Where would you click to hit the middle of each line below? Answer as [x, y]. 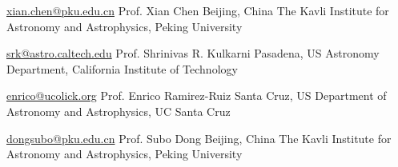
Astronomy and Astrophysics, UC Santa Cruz [119, 111]
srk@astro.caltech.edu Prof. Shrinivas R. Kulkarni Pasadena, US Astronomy [193, 53]
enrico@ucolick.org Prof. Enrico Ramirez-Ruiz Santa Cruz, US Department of [197, 95]
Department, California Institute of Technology [122, 68]
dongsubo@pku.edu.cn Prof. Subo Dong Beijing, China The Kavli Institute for [199, 138]
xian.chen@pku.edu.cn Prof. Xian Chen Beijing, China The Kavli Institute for [198, 10]
